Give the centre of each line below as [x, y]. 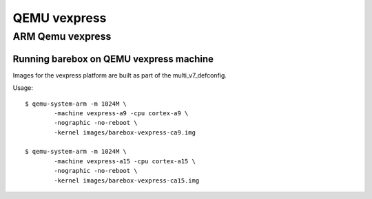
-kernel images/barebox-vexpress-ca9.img [125, 132]
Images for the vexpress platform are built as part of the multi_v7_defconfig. [120, 75]
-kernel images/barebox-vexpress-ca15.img [127, 180]
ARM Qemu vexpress [62, 36]
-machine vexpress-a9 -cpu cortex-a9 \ [121, 113]
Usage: [23, 88]
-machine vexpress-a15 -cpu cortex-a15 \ [125, 161]
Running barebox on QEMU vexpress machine [113, 59]
